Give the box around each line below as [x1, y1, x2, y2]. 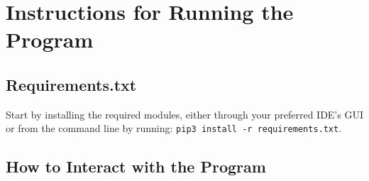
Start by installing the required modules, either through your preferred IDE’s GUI [6, 106, 363, 121]
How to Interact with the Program [6, 155, 266, 177]
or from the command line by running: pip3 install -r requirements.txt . [6, 121, 342, 136]
